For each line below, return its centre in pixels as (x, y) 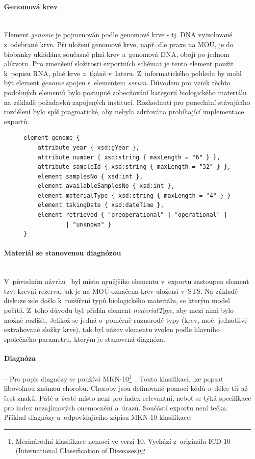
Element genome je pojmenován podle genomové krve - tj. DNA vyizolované (118, 35)
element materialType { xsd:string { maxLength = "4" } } (134, 195)
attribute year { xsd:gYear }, (89, 147)
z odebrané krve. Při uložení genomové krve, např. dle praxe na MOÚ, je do (119, 44)
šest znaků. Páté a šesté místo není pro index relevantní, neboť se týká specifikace (127, 398)
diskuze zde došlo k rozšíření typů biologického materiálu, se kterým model (117, 300)
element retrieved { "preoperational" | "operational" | (132, 215)
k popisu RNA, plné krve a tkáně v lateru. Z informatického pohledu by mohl (123, 73)
